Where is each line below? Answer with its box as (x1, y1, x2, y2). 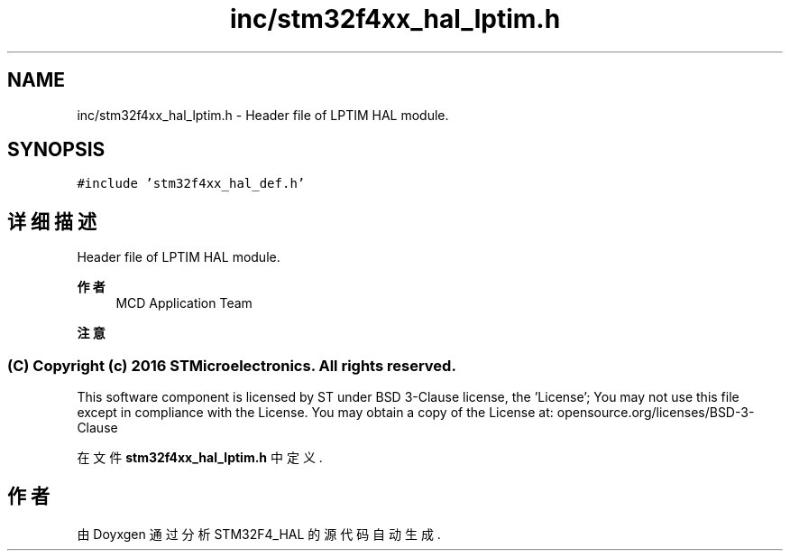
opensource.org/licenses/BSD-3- (556, 405, 755, 421)
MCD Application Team (115, 295, 253, 312)
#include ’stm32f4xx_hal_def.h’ (77, 176, 306, 191)
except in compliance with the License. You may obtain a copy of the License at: (77, 405, 554, 421)
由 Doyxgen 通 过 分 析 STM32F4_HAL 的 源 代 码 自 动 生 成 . (77, 525, 441, 542)
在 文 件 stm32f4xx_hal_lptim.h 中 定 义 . (77, 450, 323, 466)
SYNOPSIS (7, 138, 106, 162)
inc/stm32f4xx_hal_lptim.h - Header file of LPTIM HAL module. (77, 107, 449, 123)
